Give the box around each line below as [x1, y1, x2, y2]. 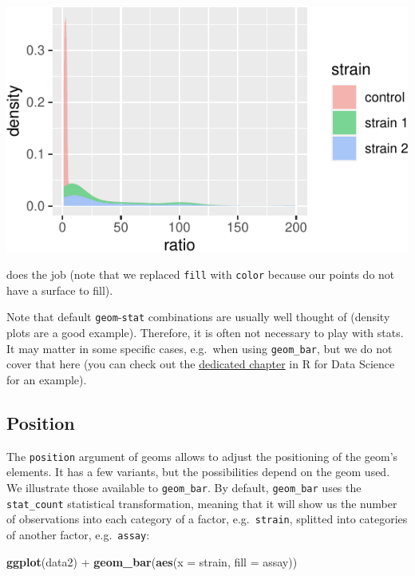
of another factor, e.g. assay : [6, 526, 150, 542]
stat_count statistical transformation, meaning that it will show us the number [6, 495, 397, 511]
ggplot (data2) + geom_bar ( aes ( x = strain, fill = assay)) [6, 553, 298, 570]
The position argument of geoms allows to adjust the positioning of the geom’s [6, 447, 398, 464]
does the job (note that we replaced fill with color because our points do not [6, 266, 395, 283]
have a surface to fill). [6, 281, 113, 298]
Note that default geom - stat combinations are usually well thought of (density [6, 308, 390, 325]
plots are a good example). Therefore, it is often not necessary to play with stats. [6, 324, 404, 341]
